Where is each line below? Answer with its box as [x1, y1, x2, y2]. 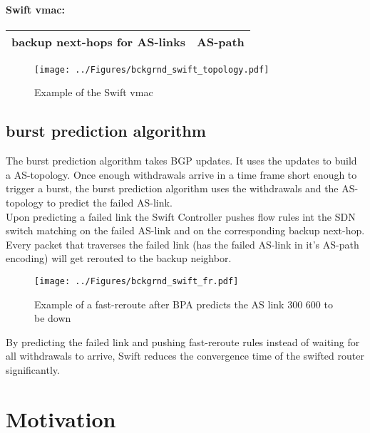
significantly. [6, 362, 60, 377]
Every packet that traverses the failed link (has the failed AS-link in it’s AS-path [6, 236, 359, 251]
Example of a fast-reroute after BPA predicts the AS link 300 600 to [34, 296, 333, 311]
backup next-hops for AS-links [11, 33, 186, 50]
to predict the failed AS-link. [46, 195, 173, 210]
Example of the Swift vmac [34, 85, 153, 100]
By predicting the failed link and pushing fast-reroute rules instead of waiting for [6, 334, 360, 349]
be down [34, 311, 71, 325]
